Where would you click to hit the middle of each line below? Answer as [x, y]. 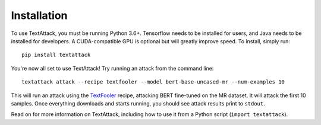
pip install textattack [56, 55]
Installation [39, 15]
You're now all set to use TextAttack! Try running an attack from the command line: [112, 68]
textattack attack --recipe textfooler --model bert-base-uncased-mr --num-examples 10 [153, 82]
